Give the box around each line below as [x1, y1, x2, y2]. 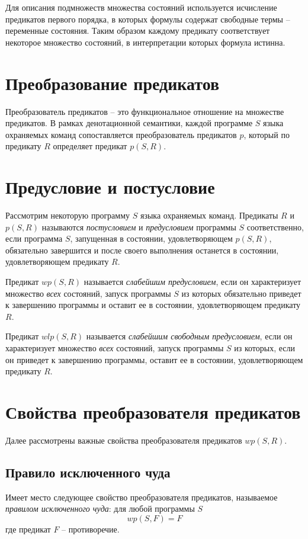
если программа [5, 232, 63, 245]
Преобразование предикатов [5, 70, 220, 95]
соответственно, [246, 220, 304, 233]
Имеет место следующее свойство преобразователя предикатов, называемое [5, 490, 278, 503]
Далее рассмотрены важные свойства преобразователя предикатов [5, 434, 242, 446]
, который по [243, 128, 290, 140]
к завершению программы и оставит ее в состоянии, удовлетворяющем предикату [5, 299, 301, 311]
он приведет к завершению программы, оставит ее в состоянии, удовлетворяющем [5, 353, 303, 365]
